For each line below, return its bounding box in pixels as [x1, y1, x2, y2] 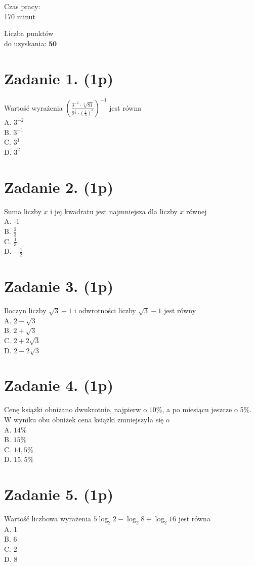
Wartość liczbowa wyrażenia [4, 513, 92, 524]
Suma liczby [4, 206, 41, 216]
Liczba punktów [4, 28, 54, 39]
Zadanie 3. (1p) [4, 276, 113, 296]
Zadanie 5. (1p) [4, 484, 113, 505]
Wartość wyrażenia [4, 102, 63, 112]
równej [186, 206, 207, 216]
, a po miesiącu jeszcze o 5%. [162, 404, 252, 415]
